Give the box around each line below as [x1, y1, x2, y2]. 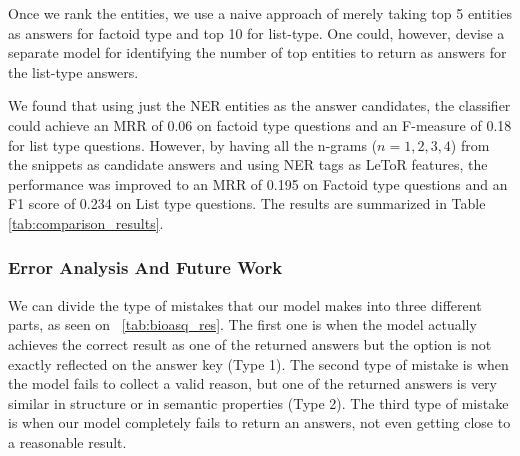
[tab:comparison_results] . [8, 212, 164, 233]
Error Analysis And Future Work [8, 255, 283, 280]
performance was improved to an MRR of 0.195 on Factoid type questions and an [8, 173, 508, 194]
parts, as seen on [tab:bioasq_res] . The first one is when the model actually [8, 314, 477, 335]
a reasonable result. [8, 431, 127, 452]
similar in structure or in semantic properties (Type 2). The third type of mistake [8, 392, 509, 413]
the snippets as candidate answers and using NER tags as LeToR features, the [8, 154, 488, 175]
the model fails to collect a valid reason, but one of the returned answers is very [8, 373, 497, 394]
